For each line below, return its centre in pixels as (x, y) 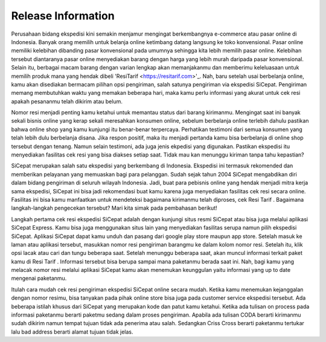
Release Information (63, 16)
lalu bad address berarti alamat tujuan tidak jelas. (72, 332)
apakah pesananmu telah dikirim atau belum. (67, 101)
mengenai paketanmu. (39, 279)
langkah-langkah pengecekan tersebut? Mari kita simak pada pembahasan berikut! (114, 208)
